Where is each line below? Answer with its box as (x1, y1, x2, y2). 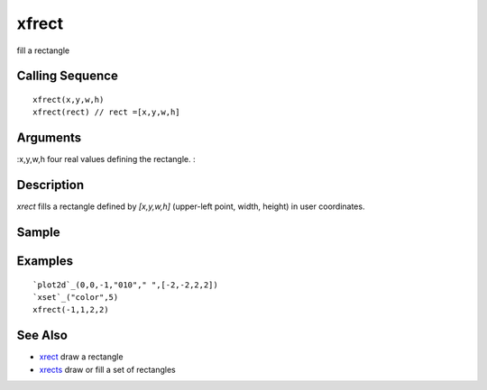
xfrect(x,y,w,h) (32, 95, 105, 104)
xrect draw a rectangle (39, 351, 124, 362)
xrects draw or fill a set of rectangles (39, 364, 176, 375)
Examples (16, 253, 74, 268)
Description (16, 177, 85, 193)
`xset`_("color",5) (32, 292, 119, 302)
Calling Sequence (16, 68, 119, 84)
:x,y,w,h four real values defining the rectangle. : (16, 154, 196, 165)
